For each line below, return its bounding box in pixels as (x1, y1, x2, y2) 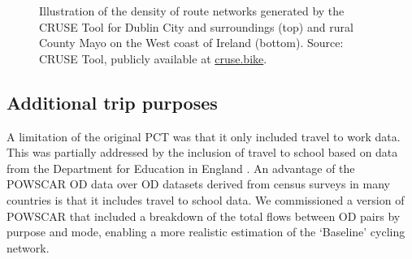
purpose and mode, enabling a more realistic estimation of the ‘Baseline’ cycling (7, 223, 405, 240)
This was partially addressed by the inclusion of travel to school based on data (7, 144, 398, 161)
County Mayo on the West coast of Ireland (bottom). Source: (39, 34, 344, 51)
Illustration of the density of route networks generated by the (39, 2, 345, 19)
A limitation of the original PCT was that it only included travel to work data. (7, 127, 401, 145)
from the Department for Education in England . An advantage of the (7, 159, 355, 176)
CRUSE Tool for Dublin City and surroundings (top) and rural (39, 18, 353, 35)
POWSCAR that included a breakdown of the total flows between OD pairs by (7, 207, 401, 224)
